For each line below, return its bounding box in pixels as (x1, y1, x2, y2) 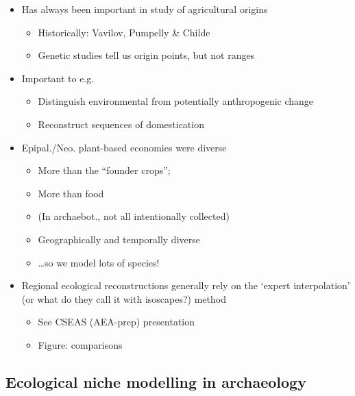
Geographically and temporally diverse (38, 232, 200, 246)
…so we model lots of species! (38, 255, 160, 269)
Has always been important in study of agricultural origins (21, 2, 268, 16)
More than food (38, 186, 104, 200)
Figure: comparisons (38, 337, 123, 351)
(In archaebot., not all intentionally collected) (38, 209, 230, 223)
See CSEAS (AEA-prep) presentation (38, 314, 195, 329)
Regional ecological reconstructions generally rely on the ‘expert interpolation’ (21, 278, 350, 293)
